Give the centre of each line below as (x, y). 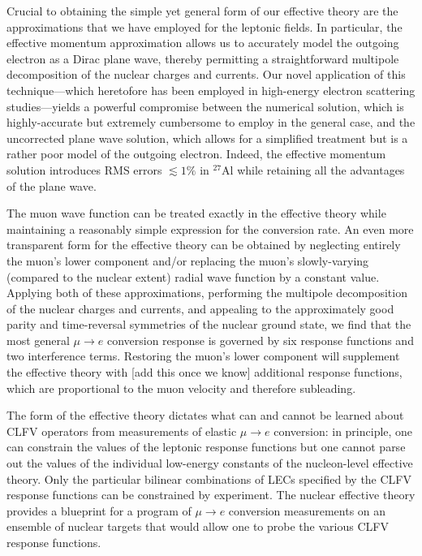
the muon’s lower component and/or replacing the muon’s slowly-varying (188, 260)
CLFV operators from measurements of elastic (122, 431)
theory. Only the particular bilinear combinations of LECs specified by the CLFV (209, 478)
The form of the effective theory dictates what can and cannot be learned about (205, 415)
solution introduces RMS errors (84, 169)
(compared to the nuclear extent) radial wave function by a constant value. (193, 276)
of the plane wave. (52, 185)
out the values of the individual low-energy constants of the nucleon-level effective (210, 463)
